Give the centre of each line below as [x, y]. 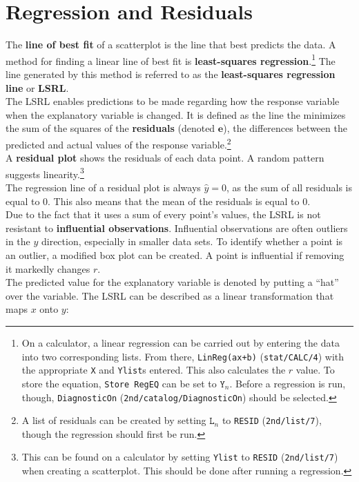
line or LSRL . [37, 87]
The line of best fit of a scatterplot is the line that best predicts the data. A [171, 45]
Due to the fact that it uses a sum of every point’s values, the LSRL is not [163, 214]
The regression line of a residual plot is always [103, 187]
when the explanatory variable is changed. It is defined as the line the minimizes [176, 114]
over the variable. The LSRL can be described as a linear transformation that [170, 295]
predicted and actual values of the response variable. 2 [118, 143]
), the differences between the [285, 128]
